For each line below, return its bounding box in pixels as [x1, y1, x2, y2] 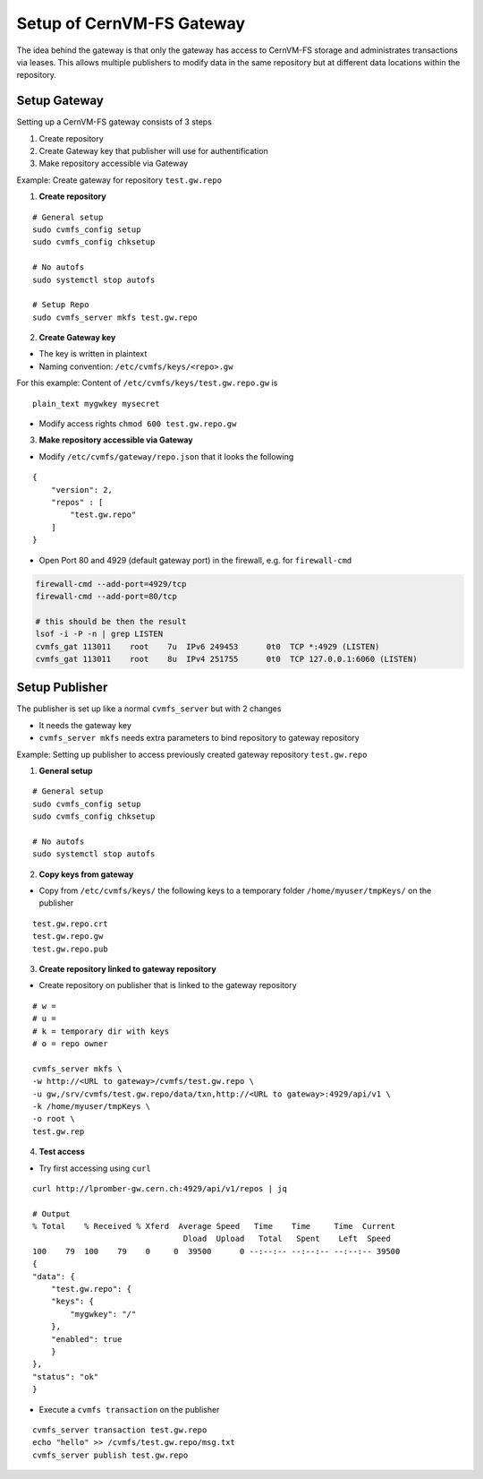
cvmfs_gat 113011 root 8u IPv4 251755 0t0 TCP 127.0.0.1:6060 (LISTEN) [35, 654, 418, 664]
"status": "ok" [32, 1372, 99, 1381]
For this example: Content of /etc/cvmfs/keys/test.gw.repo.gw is [16, 377, 278, 389]
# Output [32, 1208, 71, 1218]
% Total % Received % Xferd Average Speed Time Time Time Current [32, 1221, 396, 1232]
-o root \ [32, 1114, 75, 1124]
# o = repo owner [32, 1038, 108, 1048]
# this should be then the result [35, 616, 187, 626]
